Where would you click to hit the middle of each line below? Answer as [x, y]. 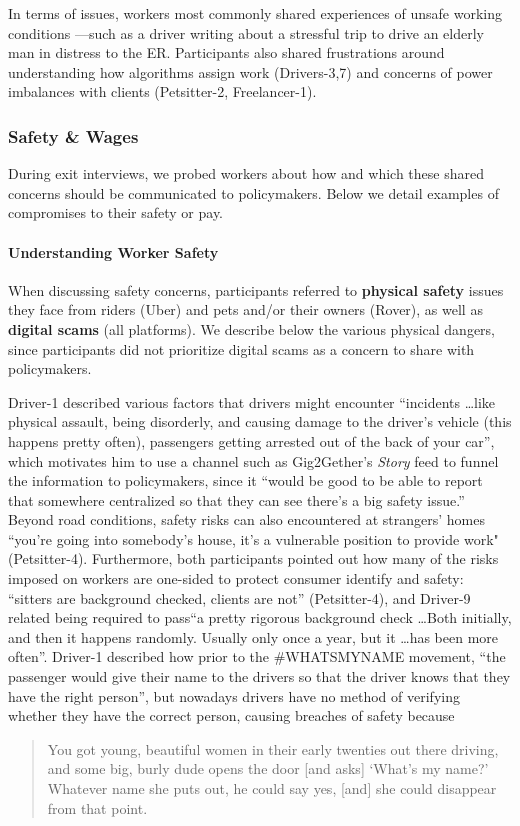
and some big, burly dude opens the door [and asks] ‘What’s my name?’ [268, 768]
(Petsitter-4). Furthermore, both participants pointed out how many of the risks [253, 558]
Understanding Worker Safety [113, 251]
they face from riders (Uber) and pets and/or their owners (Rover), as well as [245, 309]
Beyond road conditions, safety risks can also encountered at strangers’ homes [246, 519]
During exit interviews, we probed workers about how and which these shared [246, 173]
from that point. [97, 807]
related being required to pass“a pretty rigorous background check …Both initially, [260, 617]
